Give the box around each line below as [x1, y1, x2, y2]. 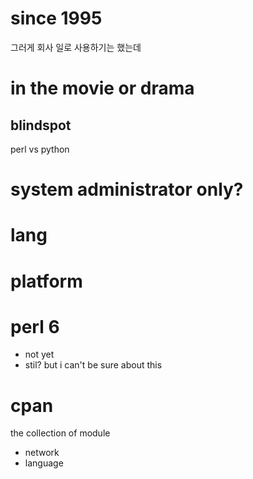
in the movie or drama [10, 77, 195, 100]
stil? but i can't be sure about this [24, 359, 163, 371]
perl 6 [10, 315, 60, 338]
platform [10, 270, 83, 292]
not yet [24, 348, 55, 361]
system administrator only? [10, 178, 244, 201]
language [24, 457, 64, 469]
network [24, 447, 60, 459]
